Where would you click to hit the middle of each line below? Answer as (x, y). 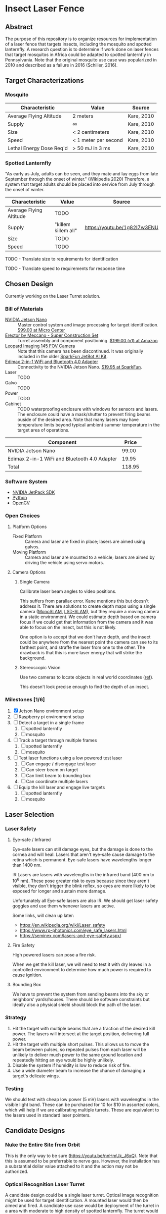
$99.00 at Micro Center (41, 330)
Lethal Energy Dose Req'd (38, 148)
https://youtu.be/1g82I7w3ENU (122, 227)
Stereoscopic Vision (40, 667)
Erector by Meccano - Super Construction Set (52, 335)
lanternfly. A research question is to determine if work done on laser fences (82, 49)
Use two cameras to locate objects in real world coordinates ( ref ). (86, 677)
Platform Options (29, 527)
